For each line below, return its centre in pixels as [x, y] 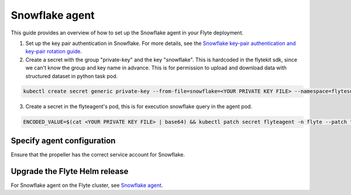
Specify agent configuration [63, 140]
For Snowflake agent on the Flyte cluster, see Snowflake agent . [87, 185]
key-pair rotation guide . [54, 51]
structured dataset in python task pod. [72, 76]
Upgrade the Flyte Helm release [70, 171]
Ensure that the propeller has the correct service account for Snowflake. [98, 154]
